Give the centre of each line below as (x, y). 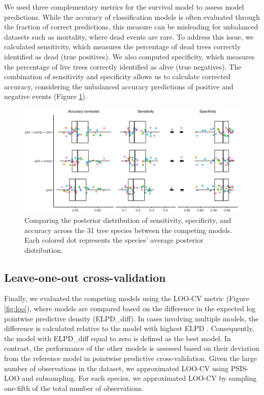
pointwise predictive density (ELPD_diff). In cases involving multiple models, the (131, 318)
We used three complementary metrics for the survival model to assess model (124, 7)
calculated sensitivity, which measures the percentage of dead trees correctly (123, 46)
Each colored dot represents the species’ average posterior (114, 240)
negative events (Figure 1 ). (46, 96)
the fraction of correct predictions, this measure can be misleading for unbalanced (131, 27)
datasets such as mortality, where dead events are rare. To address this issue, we (129, 36)
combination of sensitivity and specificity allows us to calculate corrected (117, 76)
